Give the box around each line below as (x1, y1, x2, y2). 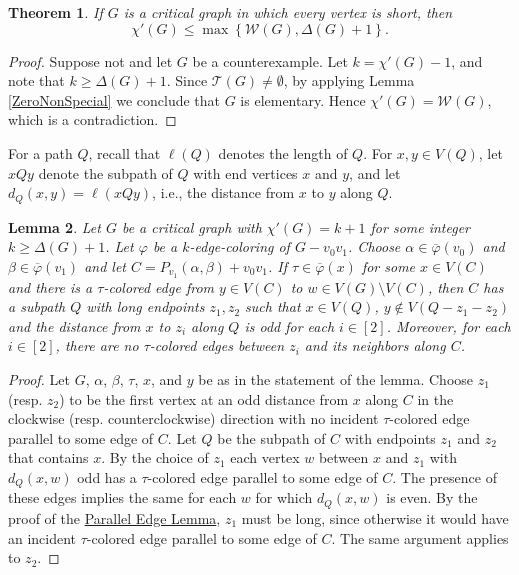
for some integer (370, 216, 471, 237)
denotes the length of (218, 142, 348, 163)
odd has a (77, 467, 137, 487)
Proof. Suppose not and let (8, 50, 173, 71)
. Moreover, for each (386, 315, 511, 336)
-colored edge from (103, 276, 214, 297)
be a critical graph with (121, 216, 262, 237)
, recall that (88, 142, 161, 163)
